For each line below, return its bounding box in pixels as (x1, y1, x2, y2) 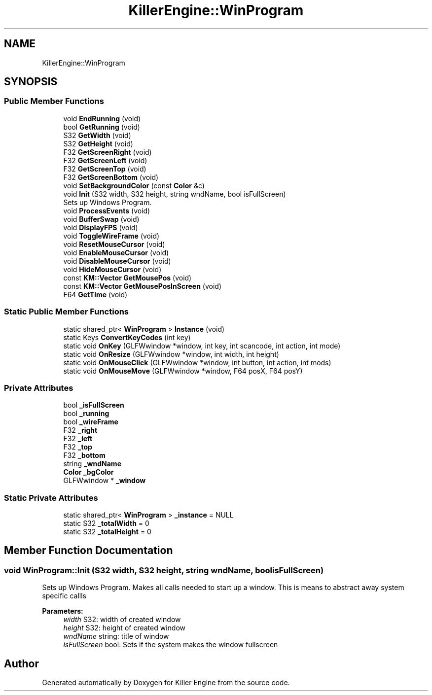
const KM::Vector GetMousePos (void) (63, 273, 192, 282)
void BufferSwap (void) (63, 214, 140, 223)
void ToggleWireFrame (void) (63, 231, 160, 240)
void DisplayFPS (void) (63, 223, 138, 232)
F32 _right (63, 426, 98, 435)
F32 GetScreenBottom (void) (63, 173, 159, 181)
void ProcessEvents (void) (63, 206, 150, 215)
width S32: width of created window (63, 615, 181, 624)
